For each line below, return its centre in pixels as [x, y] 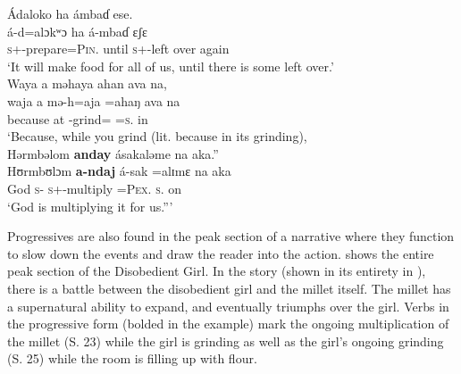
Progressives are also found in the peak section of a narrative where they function [231, 236]
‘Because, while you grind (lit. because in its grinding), [157, 136]
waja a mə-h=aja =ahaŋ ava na [94, 100]
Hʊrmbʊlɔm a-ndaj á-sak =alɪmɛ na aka [119, 171]
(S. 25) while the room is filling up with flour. [132, 358]
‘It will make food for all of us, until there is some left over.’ [171, 66]
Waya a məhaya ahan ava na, [87, 83]
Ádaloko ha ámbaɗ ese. [70, 13]
